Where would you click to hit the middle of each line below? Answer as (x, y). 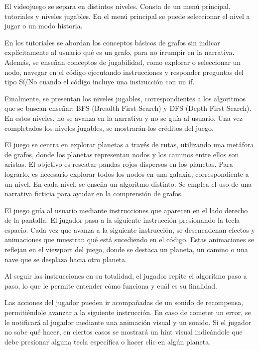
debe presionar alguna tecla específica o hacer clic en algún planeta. (108, 341)
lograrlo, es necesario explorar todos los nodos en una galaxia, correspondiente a (127, 174)
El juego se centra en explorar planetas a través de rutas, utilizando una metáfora (129, 145)
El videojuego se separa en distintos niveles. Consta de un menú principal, (118, 6)
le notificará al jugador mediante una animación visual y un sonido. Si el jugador (128, 322)
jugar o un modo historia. (44, 26)
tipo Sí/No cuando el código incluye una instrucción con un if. (100, 82)
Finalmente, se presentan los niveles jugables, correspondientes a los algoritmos (125, 98)
